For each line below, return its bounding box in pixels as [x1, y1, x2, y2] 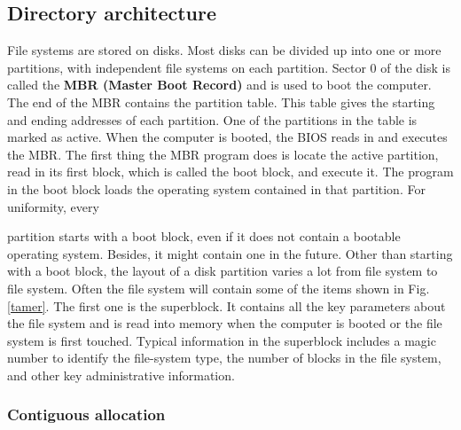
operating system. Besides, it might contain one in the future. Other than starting [7, 244, 453, 262]
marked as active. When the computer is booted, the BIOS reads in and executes [7, 128, 448, 146]
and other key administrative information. [7, 365, 235, 384]
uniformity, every [7, 197, 99, 215]
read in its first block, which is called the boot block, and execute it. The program [7, 162, 454, 181]
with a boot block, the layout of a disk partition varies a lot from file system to [7, 262, 438, 280]
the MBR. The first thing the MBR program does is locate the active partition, [7, 145, 439, 163]
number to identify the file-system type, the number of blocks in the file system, [7, 348, 441, 367]
